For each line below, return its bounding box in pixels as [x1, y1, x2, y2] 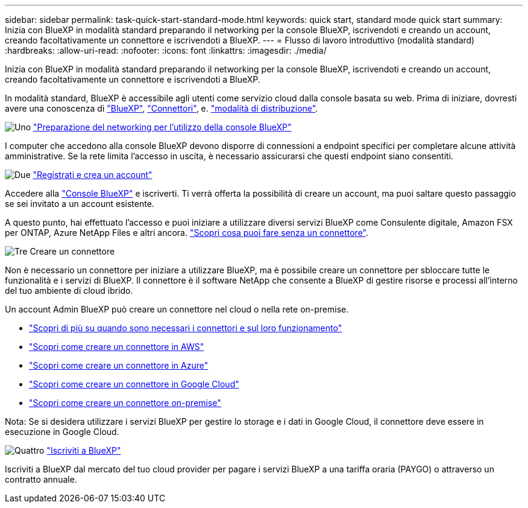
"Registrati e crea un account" [33, 170, 152, 180]
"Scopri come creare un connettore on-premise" [29, 398, 221, 408]
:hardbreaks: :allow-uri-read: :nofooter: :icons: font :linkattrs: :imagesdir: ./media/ [5, 45, 327, 56]
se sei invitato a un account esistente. [5, 198, 154, 209]
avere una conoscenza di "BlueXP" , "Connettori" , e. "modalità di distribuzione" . [5, 103, 318, 113]
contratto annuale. [5, 474, 77, 484]
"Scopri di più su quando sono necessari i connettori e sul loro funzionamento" [29, 323, 342, 333]
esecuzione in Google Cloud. [5, 427, 119, 437]
